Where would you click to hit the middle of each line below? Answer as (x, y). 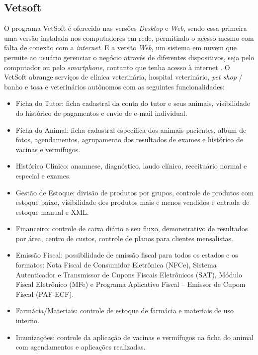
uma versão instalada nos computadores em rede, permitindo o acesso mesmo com (129, 38)
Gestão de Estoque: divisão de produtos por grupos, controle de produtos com (135, 192)
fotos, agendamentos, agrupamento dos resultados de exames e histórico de (129, 139)
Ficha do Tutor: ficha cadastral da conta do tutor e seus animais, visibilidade (133, 103)
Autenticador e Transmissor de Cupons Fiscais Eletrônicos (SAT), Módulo (129, 274)
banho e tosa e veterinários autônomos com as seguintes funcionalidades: (114, 86)
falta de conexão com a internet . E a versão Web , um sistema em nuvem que (120, 47)
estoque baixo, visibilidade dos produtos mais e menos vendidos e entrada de (132, 202)
